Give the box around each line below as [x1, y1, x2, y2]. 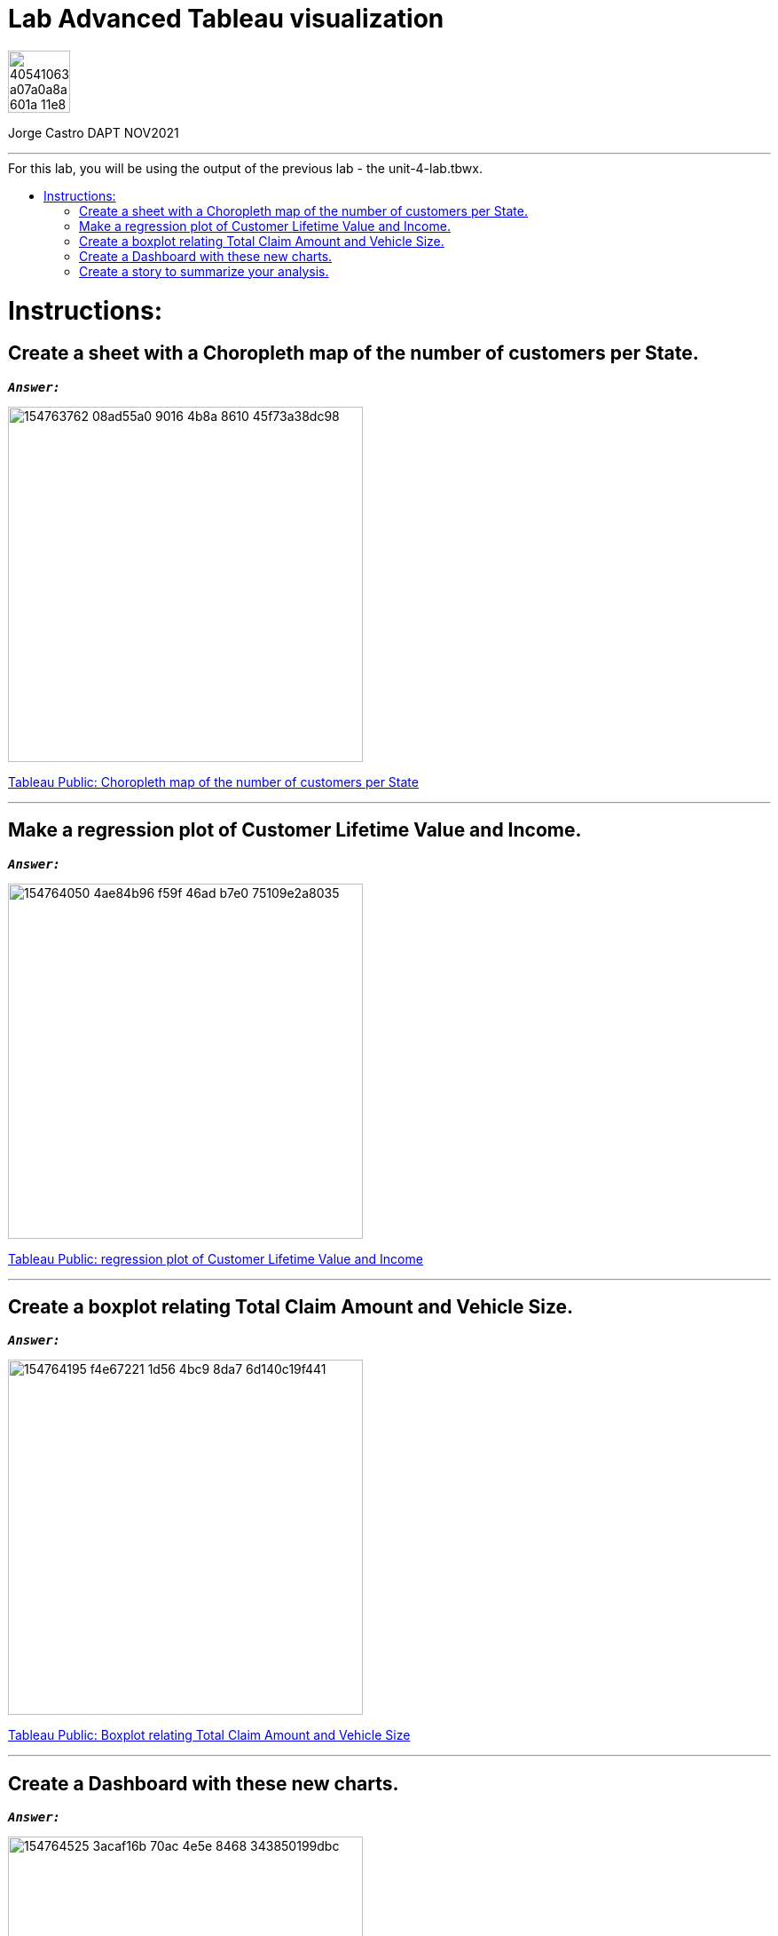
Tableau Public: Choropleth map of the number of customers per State [8, 774, 419, 789]
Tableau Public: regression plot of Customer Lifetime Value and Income [8, 1250, 423, 1266]
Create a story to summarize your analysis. [79, 263, 329, 279]
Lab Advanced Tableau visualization [8, 4, 444, 34]
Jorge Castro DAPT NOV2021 [8, 124, 179, 140]
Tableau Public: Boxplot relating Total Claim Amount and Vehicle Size [8, 1727, 411, 1743]
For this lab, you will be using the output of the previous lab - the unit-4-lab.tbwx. [8, 160, 483, 176]
